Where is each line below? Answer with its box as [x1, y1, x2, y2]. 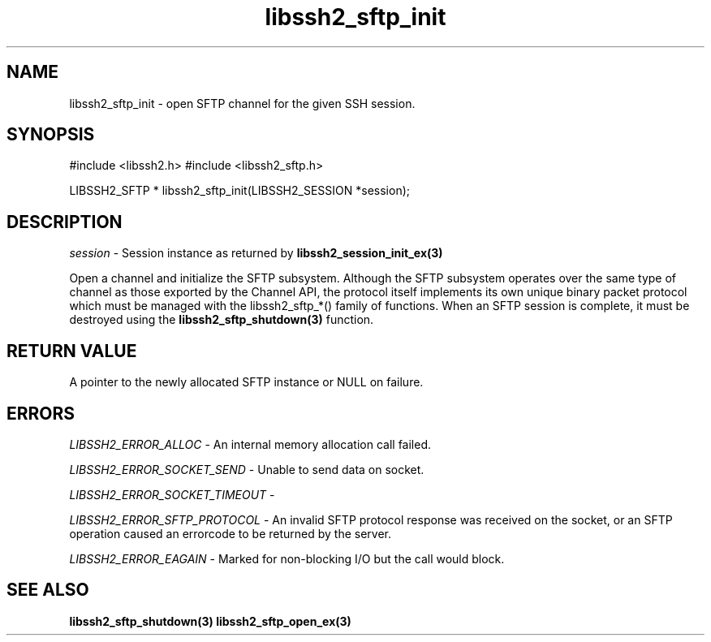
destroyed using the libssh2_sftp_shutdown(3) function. [69, 312, 374, 327]
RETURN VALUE [6, 340, 137, 361]
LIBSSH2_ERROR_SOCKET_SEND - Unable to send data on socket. [69, 462, 424, 476]
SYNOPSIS [6, 124, 95, 145]
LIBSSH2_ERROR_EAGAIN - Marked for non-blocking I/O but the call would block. [69, 551, 505, 566]
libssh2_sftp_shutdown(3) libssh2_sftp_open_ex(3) [69, 614, 351, 628]
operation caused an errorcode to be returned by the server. [69, 526, 392, 541]
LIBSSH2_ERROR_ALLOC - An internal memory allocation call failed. [69, 437, 432, 451]
